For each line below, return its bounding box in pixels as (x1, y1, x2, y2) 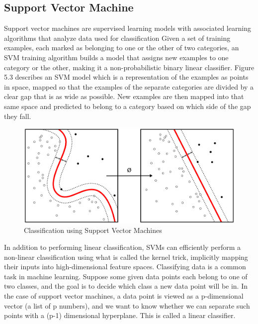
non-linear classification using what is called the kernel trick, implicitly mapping (4, 251, 248, 262)
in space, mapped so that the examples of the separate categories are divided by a (4, 81, 254, 92)
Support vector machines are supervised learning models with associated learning (4, 23, 251, 33)
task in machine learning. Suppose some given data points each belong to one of (4, 271, 248, 281)
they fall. (4, 110, 31, 121)
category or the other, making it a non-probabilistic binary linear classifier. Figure (4, 62, 255, 72)
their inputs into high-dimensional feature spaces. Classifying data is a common (4, 261, 246, 272)
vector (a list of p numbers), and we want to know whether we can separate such (4, 300, 250, 311)
